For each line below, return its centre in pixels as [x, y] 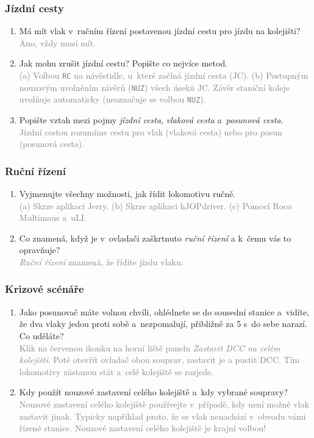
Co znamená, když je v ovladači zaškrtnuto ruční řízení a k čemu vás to [155, 238]
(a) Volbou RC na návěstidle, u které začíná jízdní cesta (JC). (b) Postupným [164, 75]
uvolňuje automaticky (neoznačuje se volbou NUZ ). [112, 99]
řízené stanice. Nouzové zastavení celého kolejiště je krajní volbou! [143, 428]
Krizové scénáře [45, 289]
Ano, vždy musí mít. [58, 42]
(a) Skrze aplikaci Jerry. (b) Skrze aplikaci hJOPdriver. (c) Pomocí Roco [155, 205]
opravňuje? [40, 250]
